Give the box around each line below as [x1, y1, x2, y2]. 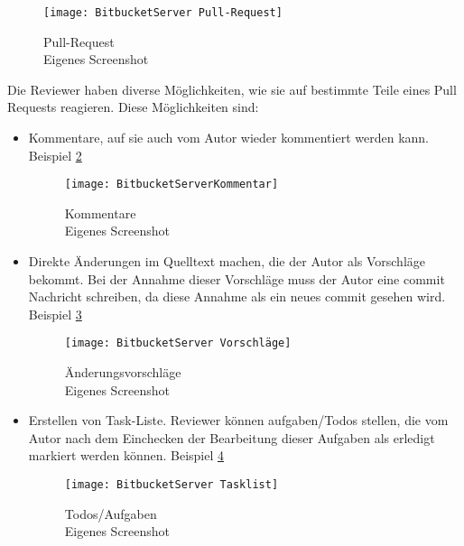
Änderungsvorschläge [64, 363, 181, 382]
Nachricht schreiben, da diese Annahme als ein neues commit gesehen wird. [28, 287, 446, 306]
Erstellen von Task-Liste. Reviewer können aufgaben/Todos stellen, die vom [28, 411, 449, 430]
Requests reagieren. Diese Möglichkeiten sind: [7, 97, 259, 116]
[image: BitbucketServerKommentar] [64, 178, 279, 191]
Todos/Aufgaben [64, 504, 157, 523]
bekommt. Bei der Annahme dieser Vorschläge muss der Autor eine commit [28, 269, 445, 288]
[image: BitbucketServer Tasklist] [64, 478, 279, 492]
